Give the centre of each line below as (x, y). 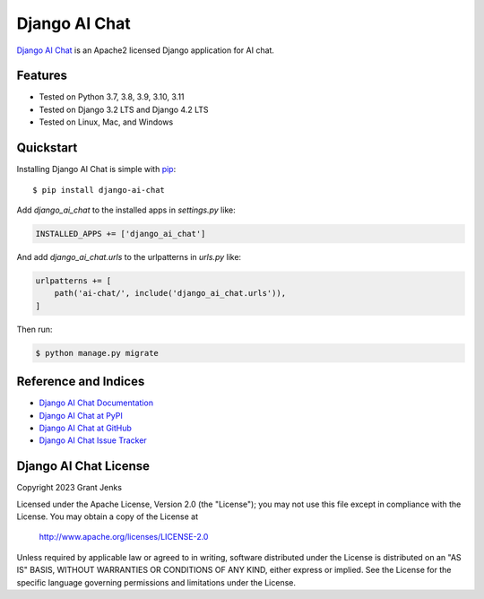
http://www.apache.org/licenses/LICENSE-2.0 (124, 537)
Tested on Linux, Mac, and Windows (106, 122)
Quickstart (47, 148)
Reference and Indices (81, 382)
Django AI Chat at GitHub (85, 428)
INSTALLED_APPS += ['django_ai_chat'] (121, 234)
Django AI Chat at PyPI (81, 415)
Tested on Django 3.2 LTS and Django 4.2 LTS (124, 109)
